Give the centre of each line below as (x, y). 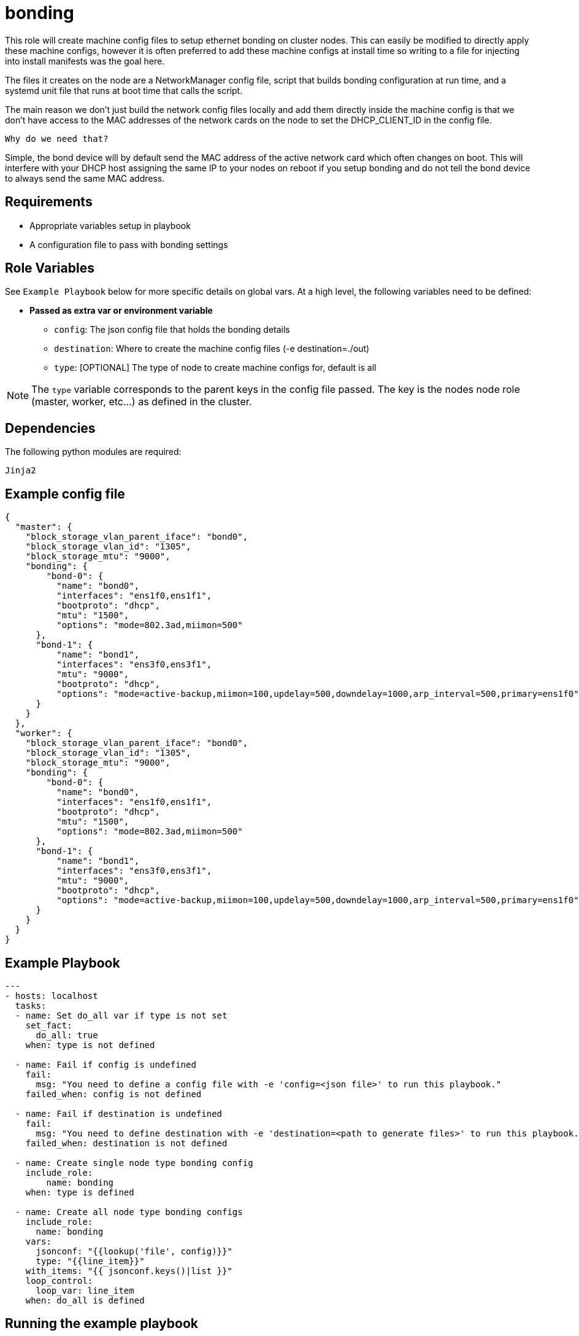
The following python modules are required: (93, 452)
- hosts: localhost (52, 996)
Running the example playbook (102, 1324)
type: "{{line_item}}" (90, 1261)
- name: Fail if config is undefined (105, 1064)
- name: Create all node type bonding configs (129, 1212)
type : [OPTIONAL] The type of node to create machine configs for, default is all (215, 368)
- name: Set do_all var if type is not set (121, 1015)
